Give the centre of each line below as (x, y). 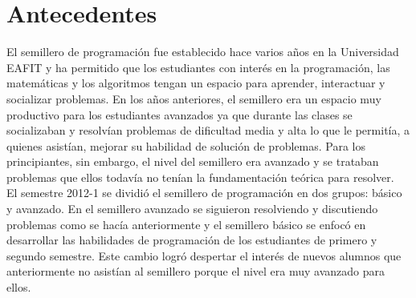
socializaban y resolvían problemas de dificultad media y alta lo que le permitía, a (208, 130)
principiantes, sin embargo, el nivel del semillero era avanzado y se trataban (193, 161)
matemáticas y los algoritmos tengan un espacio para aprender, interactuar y (196, 83)
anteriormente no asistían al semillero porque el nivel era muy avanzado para (196, 271)
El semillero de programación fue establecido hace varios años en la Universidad (203, 52)
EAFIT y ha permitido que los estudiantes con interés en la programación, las (198, 67)
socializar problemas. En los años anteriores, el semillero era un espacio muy (194, 98)
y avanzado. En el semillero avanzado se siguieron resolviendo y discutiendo (192, 209)
